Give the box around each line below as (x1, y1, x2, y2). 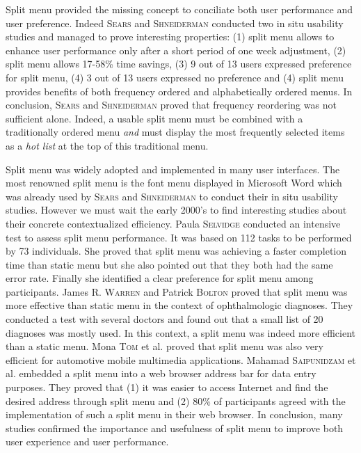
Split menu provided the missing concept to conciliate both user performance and (6, 2, 353, 16)
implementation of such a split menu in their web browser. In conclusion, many (6, 407, 343, 422)
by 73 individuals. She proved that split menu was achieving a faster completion (6, 244, 347, 258)
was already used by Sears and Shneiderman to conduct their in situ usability (6, 189, 338, 203)
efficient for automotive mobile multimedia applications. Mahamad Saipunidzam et (6, 352, 356, 367)
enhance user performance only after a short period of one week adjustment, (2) (6, 42, 346, 57)
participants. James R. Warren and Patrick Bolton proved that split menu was (6, 284, 348, 299)
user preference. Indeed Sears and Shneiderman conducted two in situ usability (6, 15, 344, 30)
